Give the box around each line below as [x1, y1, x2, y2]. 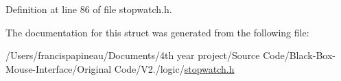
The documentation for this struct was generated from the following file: [5, 25, 309, 39]
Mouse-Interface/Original [5, 61, 112, 76]
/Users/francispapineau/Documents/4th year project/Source [5, 48, 260, 62]
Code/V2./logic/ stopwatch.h [114, 61, 235, 76]
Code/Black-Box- [263, 48, 336, 62]
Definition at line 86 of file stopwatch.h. [5, 2, 172, 16]
